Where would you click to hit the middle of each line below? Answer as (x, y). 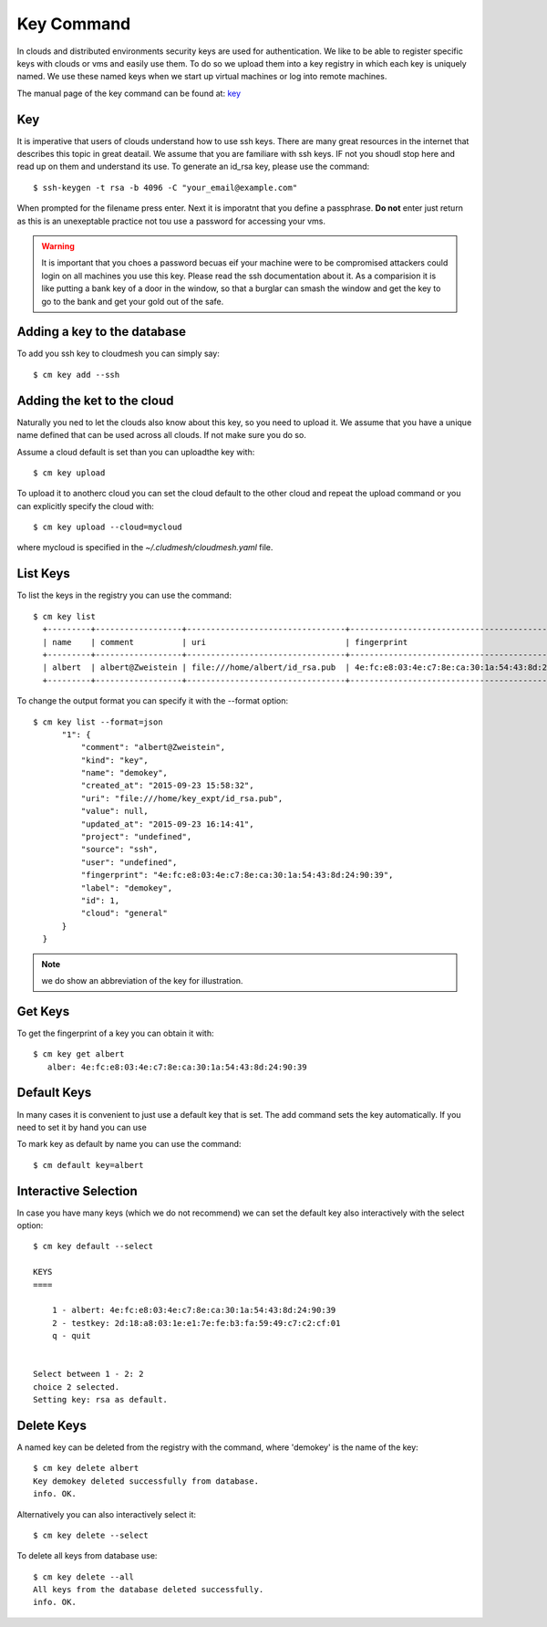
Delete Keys (52, 1425)
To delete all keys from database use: (87, 1556)
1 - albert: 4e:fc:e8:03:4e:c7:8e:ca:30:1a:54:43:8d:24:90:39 (194, 1310)
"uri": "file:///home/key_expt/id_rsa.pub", (182, 798)
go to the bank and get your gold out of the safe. (133, 301)
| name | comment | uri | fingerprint (225, 642)
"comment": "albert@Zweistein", (153, 747)
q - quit (71, 1336)
